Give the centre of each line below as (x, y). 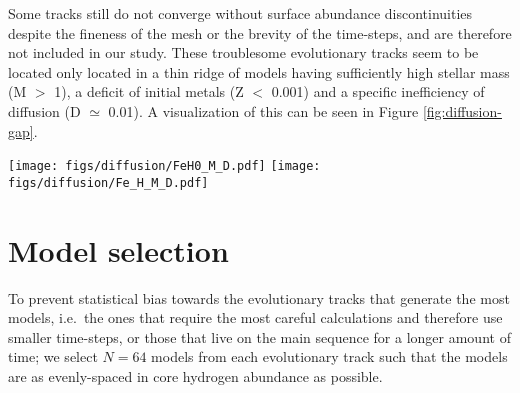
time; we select (53, 356)
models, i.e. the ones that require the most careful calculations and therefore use (255, 317)
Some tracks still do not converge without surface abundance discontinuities (240, 13)
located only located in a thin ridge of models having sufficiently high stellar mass (259, 71)
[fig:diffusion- (462, 110)
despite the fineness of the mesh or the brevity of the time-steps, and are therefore (260, 32)
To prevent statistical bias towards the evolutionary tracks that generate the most (259, 297)
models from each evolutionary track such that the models (329, 356)
